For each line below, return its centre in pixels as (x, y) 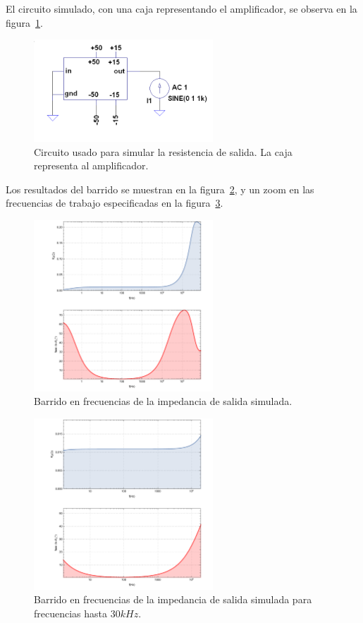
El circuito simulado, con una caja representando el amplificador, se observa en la (181, 8)
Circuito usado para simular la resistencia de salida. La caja (163, 151)
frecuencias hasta (71, 613)
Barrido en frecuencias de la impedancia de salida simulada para (173, 599)
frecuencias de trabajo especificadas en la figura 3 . (115, 203)
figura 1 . (24, 22)
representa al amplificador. (91, 165)
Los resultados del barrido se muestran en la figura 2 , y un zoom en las (160, 189)
